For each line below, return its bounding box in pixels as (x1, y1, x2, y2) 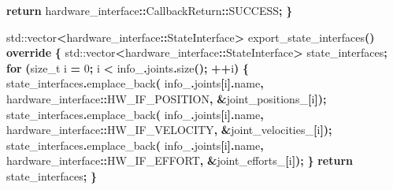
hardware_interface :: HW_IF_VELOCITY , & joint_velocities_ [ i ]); (6, 121, 332, 138)
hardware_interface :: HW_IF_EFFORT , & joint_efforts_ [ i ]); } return (6, 152, 354, 169)
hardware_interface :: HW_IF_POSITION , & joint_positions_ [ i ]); (6, 90, 327, 106)
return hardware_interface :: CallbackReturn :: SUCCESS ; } (6, 2, 293, 18)
